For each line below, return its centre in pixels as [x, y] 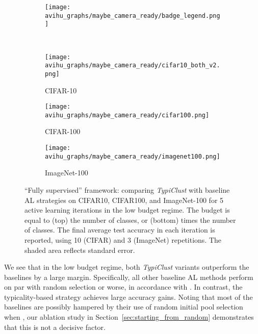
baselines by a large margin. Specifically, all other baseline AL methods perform [129, 277]
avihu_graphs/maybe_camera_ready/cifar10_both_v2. [133, 66]
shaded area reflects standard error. [80, 250]
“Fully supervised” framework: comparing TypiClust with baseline [127, 189]
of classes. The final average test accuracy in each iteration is [120, 230]
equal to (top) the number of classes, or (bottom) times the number [130, 220]
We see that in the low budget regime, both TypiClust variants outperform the [127, 267]
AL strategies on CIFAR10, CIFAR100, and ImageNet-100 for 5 [124, 200]
